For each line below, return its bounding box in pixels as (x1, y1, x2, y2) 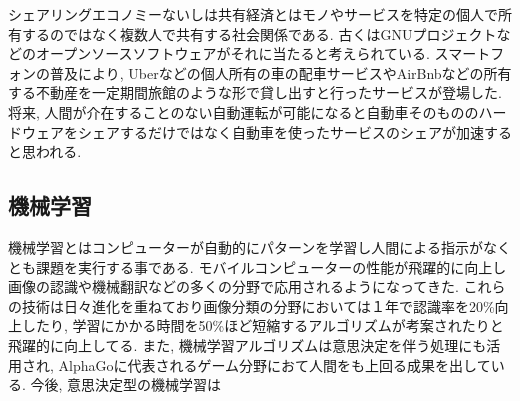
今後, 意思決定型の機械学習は (30, 374, 222, 395)
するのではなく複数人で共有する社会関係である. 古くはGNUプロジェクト (21, 23, 497, 44)
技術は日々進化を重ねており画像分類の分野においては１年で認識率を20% (21, 295, 495, 316)
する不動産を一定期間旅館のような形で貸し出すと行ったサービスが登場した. (8, 82, 502, 103)
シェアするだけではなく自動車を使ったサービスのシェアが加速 (77, 121, 484, 142)
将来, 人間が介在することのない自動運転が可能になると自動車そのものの (8, 101, 479, 122)
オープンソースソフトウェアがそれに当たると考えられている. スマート (35, 43, 491, 64)
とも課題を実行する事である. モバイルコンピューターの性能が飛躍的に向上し (8, 256, 507, 277)
